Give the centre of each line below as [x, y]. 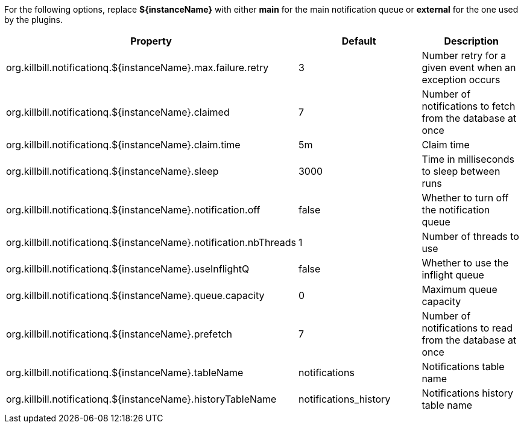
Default [359, 41]
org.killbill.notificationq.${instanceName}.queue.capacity [135, 295]
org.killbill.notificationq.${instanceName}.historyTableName [141, 399]
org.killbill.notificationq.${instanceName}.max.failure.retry [137, 68]
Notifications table [463, 367]
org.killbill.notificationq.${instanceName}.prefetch [119, 334]
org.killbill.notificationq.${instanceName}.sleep [112, 171]
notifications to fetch [469, 106]
